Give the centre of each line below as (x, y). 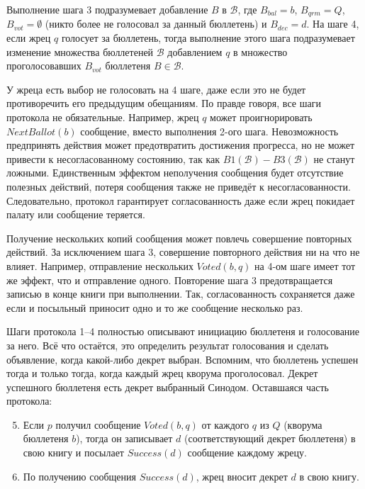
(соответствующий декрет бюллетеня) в (270, 438)
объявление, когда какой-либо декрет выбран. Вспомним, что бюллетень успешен (182, 359)
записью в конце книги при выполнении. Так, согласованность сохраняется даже (181, 294)
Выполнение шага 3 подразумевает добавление (107, 9)
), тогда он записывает (124, 438)
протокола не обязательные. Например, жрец (103, 117)
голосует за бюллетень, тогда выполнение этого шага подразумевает (208, 38)
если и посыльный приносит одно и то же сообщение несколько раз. (155, 307)
